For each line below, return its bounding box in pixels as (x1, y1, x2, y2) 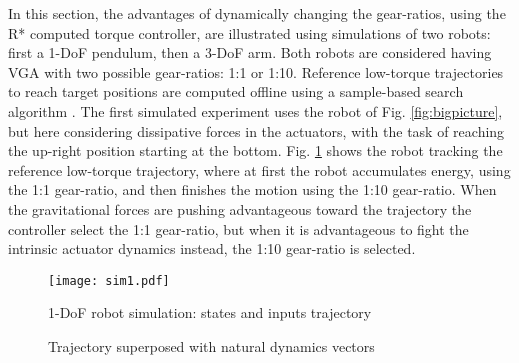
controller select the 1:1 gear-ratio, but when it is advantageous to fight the (8, 218, 469, 239)
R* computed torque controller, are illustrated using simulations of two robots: (8, 22, 491, 43)
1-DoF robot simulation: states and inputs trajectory (48, 302, 372, 323)
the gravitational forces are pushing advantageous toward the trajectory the (8, 198, 472, 219)
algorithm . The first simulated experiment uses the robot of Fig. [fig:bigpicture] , (8, 100, 503, 121)
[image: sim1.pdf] (48, 273, 170, 288)
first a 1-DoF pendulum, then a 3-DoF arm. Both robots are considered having (8, 42, 492, 63)
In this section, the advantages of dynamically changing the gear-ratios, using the (8, 3, 506, 23)
